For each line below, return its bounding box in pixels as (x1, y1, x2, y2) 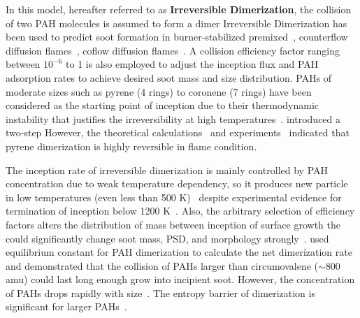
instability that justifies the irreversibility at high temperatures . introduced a (6, 111, 341, 126)
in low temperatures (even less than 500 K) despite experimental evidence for (6, 189, 342, 204)
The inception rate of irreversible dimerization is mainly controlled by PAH (6, 162, 329, 177)
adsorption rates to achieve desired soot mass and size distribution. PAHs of (6, 70, 332, 85)
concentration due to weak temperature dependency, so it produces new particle (6, 176, 348, 191)
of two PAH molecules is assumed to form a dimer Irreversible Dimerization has (6, 15, 347, 30)
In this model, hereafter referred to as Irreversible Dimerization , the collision (6, 2, 352, 16)
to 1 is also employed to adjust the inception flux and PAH (66, 57, 319, 71)
